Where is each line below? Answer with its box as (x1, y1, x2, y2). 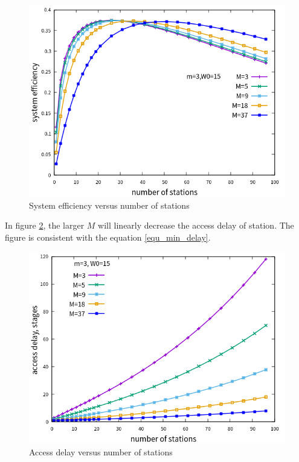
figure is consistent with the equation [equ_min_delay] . (5, 230, 211, 243)
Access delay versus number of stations (29, 445, 173, 458)
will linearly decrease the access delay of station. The (98, 219, 294, 232)
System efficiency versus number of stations (29, 198, 190, 211)
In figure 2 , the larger (5, 219, 85, 232)
